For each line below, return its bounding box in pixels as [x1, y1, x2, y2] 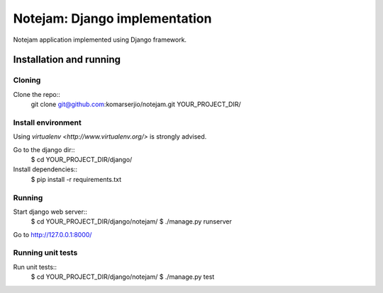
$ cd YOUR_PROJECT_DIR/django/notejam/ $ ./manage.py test [30, 272, 215, 281]
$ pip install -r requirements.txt [30, 175, 122, 183]
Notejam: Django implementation [13, 11, 212, 26]
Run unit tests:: [13, 263, 57, 271]
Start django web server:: [13, 207, 88, 216]
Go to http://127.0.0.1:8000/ [13, 230, 92, 239]
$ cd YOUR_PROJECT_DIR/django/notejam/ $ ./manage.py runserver [30, 217, 232, 226]
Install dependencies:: [13, 165, 78, 173]
